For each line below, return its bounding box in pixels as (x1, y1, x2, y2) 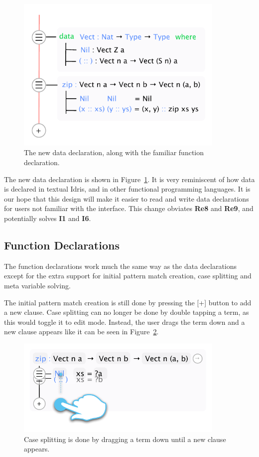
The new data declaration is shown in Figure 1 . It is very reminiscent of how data (4, 174, 255, 184)
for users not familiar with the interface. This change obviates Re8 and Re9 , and (4, 203, 254, 214)
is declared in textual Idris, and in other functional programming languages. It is (4, 184, 251, 194)
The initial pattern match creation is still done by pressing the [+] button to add (4, 297, 252, 307)
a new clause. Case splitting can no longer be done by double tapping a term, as (4, 307, 249, 317)
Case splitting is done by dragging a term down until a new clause (24, 434, 226, 444)
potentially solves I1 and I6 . (4, 213, 91, 223)
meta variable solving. (4, 280, 71, 290)
